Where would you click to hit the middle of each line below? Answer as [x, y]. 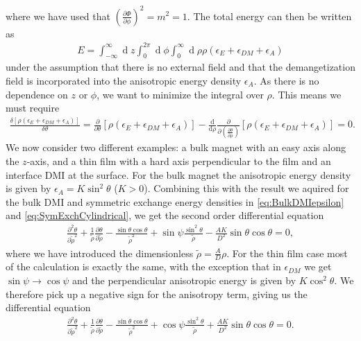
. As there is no [286, 81]
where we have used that [58, 16]
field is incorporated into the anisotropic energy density [124, 81]
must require [33, 108]
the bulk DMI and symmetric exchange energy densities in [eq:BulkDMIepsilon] [175, 201]
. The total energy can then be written [269, 16]
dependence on [37, 94]
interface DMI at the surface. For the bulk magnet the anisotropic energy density [178, 174]
